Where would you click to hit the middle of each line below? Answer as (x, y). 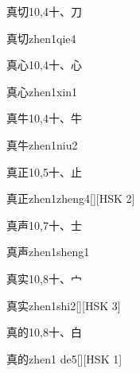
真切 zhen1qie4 (41, 38)
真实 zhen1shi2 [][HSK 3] (64, 305)
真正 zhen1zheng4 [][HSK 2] (71, 198)
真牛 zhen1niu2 (42, 144)
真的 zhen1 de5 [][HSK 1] (64, 358)
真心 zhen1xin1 (42, 91)
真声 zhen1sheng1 (48, 252)
